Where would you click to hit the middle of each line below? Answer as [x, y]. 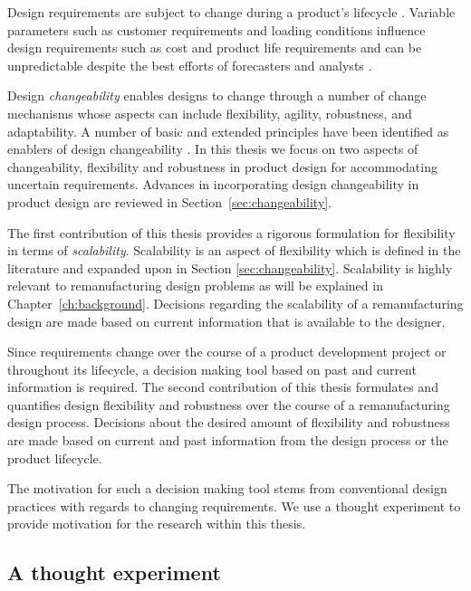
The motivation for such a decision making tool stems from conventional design [227, 488]
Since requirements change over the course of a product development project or [227, 352]
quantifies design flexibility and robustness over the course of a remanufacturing [229, 404]
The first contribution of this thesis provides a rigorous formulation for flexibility [231, 232]
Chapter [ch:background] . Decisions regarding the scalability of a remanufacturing [235, 303]
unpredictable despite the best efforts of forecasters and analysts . [190, 65]
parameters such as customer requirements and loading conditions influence [216, 29]
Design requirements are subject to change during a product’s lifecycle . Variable [231, 12]
